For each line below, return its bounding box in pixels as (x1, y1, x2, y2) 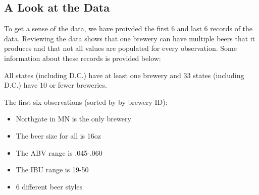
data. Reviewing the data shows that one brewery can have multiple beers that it (4, 33, 255, 43)
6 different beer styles (16, 181, 83, 191)
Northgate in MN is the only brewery (16, 113, 131, 124)
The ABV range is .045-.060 (16, 147, 102, 158)
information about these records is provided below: (4, 52, 161, 63)
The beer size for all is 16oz (16, 130, 101, 141)
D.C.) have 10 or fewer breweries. (4, 80, 107, 90)
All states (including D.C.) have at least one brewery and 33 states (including (4, 70, 244, 80)
